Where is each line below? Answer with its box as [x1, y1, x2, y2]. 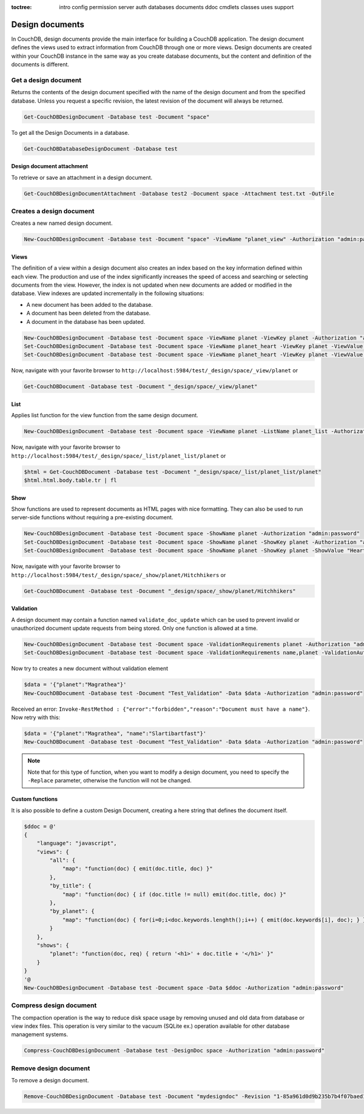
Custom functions [11, 796, 58, 803]
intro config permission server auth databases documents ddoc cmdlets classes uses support [59, 4, 294, 10]
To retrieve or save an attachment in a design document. [11, 174, 153, 181]
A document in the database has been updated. [26, 318, 146, 325]
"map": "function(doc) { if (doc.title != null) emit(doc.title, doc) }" [62, 890, 286, 898]
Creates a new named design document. [11, 219, 113, 227]
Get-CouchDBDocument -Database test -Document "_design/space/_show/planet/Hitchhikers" [24, 587, 297, 595]
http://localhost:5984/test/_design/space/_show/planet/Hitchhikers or [11, 571, 226, 578]
